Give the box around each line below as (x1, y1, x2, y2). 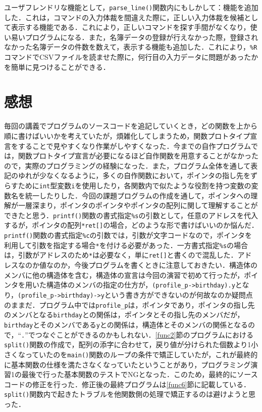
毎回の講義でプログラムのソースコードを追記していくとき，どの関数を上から (4, 120, 258, 131)
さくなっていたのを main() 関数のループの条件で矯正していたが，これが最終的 (4, 349, 258, 359)
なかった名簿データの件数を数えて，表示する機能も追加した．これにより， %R (4, 42, 257, 52)
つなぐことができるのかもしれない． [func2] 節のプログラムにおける (35, 329, 254, 340)
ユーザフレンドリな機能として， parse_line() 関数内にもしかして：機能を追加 (4, 2, 258, 12)
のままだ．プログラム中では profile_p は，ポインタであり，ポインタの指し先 (4, 299, 255, 310)
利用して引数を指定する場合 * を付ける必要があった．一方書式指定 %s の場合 (4, 239, 248, 250)
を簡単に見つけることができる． (4, 61, 110, 72)
